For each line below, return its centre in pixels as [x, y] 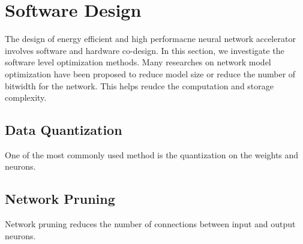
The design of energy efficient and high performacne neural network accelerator [150, 39]
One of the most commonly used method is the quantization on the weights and [152, 154]
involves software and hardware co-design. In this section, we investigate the [145, 50]
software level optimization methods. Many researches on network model [138, 62]
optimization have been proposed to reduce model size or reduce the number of [150, 73]
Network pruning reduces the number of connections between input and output [150, 224]
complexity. [26, 97]
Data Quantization [64, 130]
